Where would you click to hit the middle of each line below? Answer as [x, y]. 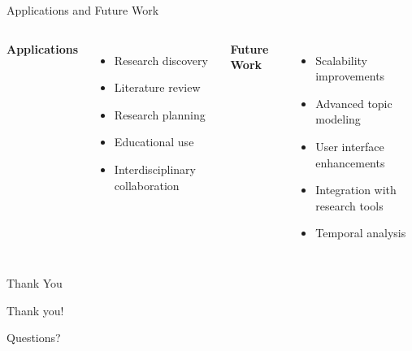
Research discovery [161, 60]
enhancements [350, 162]
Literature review [157, 87]
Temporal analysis [361, 233]
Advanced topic [354, 103]
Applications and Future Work [83, 10]
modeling [338, 119]
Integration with [356, 190]
